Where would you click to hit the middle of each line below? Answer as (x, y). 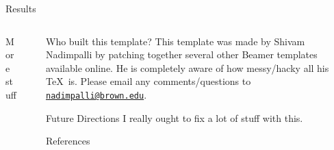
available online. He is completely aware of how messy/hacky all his (187, 67)
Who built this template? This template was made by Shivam (175, 41)
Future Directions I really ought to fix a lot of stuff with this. (174, 117)
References (68, 141)
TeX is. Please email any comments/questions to (148, 81)
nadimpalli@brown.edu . (96, 94)
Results (21, 8)
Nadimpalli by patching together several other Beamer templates (181, 54)
